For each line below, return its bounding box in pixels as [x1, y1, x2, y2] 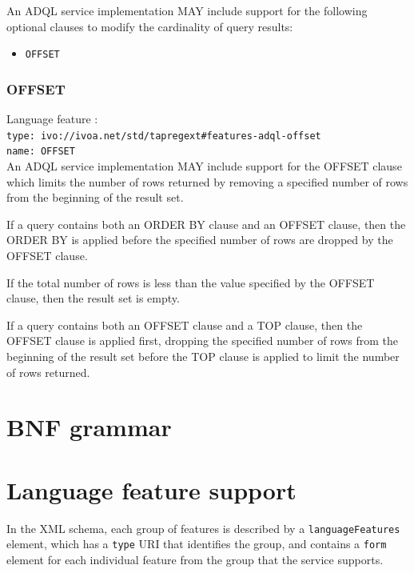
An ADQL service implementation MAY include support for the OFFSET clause [6, 157, 402, 174]
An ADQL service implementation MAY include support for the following [6, 2, 368, 18]
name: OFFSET [6, 146, 75, 158]
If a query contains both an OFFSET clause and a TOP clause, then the [6, 316, 363, 333]
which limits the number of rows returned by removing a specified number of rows [6, 173, 408, 190]
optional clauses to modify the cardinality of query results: [6, 18, 293, 34]
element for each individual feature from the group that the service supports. [6, 551, 384, 567]
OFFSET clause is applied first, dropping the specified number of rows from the [6, 332, 399, 349]
